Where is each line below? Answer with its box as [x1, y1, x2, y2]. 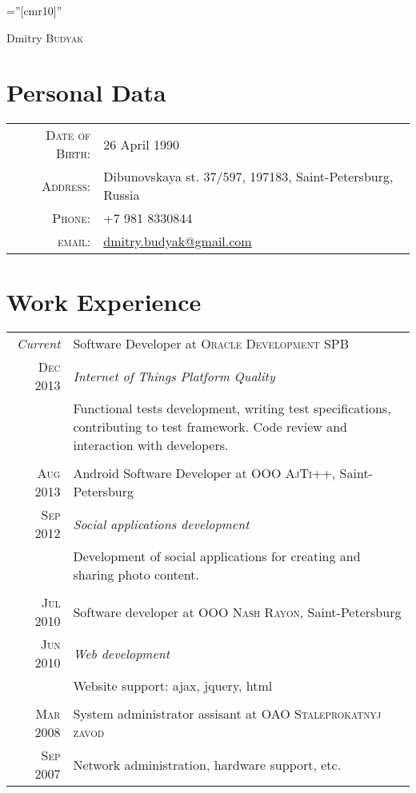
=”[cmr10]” [6, 2, 62, 18]
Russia [103, 185, 140, 205]
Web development [73, 644, 170, 663]
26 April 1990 [103, 134, 179, 153]
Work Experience [6, 285, 202, 317]
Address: [42, 176, 91, 195]
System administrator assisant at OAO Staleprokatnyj [73, 704, 382, 723]
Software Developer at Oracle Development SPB [73, 334, 350, 353]
